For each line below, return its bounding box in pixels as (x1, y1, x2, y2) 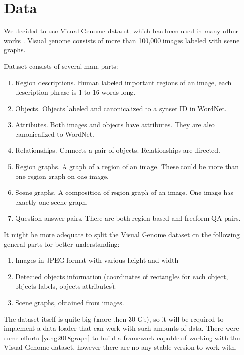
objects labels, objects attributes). (15, 281, 116, 291)
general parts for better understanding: (4, 239, 120, 249)
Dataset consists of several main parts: (4, 61, 118, 71)
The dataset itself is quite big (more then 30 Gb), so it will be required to (4, 313, 224, 323)
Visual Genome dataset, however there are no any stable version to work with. (4, 342, 237, 352)
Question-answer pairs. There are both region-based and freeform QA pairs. (15, 213, 241, 223)
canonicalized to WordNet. (15, 129, 95, 139)
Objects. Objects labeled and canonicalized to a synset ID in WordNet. (15, 103, 227, 113)
